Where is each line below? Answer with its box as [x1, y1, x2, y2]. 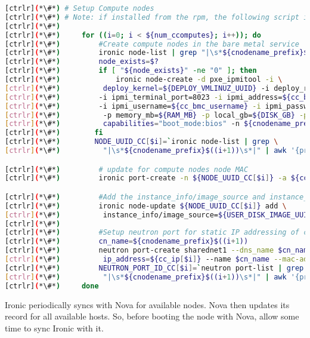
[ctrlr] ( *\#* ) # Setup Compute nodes [5, 4, 154, 13]
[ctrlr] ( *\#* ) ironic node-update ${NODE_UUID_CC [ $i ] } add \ [5, 201, 287, 210]
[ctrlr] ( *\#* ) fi [5, 128, 103, 137]
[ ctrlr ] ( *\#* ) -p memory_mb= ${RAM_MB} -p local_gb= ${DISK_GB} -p [5, 110, 308, 119]
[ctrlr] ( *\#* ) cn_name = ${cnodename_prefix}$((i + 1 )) [5, 237, 249, 246]
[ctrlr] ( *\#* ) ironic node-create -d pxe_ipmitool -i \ [5, 75, 283, 84]
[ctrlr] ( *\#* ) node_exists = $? [5, 57, 159, 66]
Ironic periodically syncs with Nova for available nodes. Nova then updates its [5, 298, 290, 311]
